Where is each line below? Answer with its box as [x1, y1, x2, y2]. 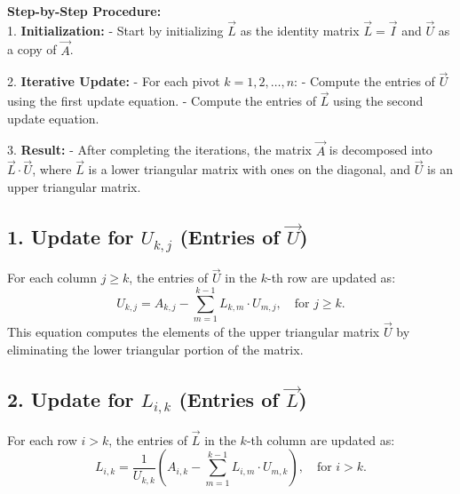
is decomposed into [329, 140, 432, 159]
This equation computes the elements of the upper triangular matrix [7, 323, 380, 341]
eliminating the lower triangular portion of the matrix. [7, 339, 304, 358]
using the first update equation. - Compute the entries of [7, 92, 316, 110]
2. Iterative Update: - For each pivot [7, 72, 220, 91]
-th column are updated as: [246, 430, 395, 449]
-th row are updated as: [266, 268, 396, 287]
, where [32, 160, 72, 179]
